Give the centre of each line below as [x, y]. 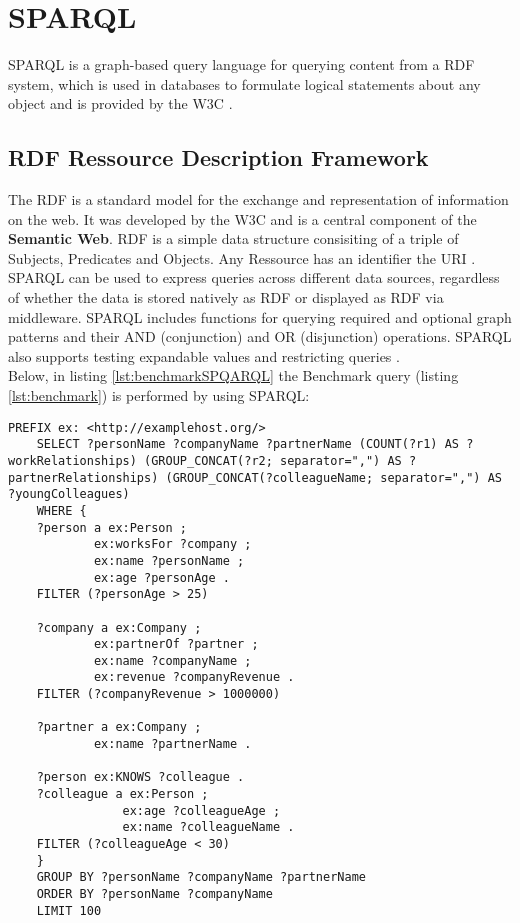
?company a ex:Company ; [119, 627]
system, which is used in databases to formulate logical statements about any [244, 83]
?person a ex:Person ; [111, 527]
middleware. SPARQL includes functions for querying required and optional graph [260, 316]
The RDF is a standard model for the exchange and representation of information [258, 199]
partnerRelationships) [83, 477]
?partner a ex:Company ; [119, 727]
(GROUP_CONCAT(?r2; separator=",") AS [273, 460]
